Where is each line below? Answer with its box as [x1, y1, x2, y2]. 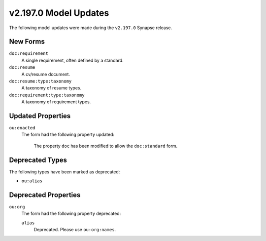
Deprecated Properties [9, 191, 81, 199]
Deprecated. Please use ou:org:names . [33, 227, 116, 233]
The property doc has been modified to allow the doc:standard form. [33, 143, 177, 149]
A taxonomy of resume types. [21, 85, 81, 91]
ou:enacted [9, 125, 35, 131]
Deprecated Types [9, 156, 67, 164]
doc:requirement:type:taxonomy [9, 92, 85, 98]
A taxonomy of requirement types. [21, 99, 91, 105]
